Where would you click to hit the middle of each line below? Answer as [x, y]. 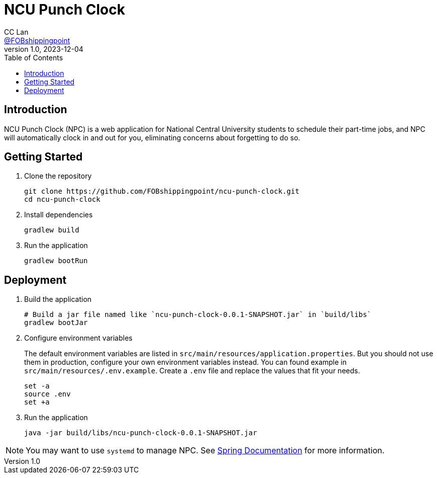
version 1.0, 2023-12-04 [44, 49]
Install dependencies [59, 215]
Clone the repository [58, 176]
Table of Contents [34, 57]
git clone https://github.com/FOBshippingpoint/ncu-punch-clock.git [162, 191]
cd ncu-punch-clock [62, 200]
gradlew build [52, 230]
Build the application [58, 299]
